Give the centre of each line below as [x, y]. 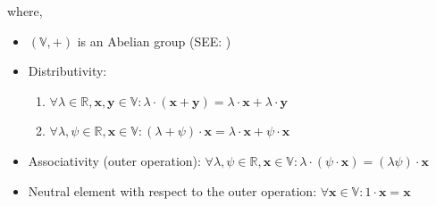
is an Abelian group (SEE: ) [154, 41]
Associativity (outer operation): [114, 160]
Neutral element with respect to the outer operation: [172, 190]
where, [25, 11]
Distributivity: [67, 71]
